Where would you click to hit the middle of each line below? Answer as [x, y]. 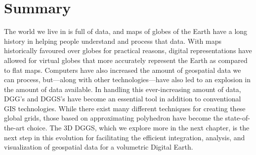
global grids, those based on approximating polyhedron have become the [113, 118]
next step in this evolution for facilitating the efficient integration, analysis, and [125, 137]
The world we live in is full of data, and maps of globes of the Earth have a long [126, 31]
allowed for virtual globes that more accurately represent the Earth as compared [126, 60]
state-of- [237, 118]
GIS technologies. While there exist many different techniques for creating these [125, 108]
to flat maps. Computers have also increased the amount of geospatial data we [123, 70]
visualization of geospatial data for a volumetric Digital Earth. [99, 147]
